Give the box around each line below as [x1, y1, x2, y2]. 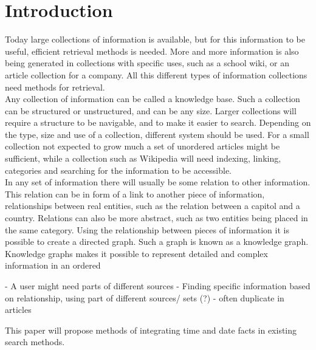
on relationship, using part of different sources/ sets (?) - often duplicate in [5, 291, 284, 304]
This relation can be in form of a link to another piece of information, [5, 187, 265, 200]
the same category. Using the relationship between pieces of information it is [5, 223, 289, 236]
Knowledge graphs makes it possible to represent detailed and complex [5, 247, 268, 259]
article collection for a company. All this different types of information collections [5, 68, 307, 81]
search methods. [5, 335, 65, 348]
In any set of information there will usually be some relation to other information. [5, 176, 311, 188]
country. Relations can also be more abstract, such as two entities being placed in [5, 211, 308, 224]
